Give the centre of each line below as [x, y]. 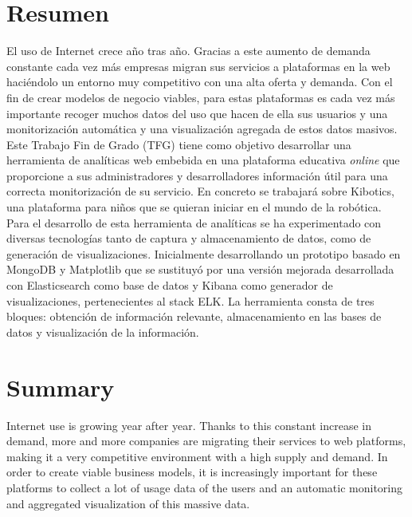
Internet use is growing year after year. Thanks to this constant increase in [189, 425]
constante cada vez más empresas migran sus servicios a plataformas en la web [198, 66]
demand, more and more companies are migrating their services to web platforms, [206, 441]
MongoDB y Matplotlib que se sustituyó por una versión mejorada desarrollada [200, 269]
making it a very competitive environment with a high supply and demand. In [197, 456]
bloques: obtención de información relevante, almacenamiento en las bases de [194, 316]
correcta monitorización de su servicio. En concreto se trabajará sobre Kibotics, [200, 191]
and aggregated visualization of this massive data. [128, 503]
